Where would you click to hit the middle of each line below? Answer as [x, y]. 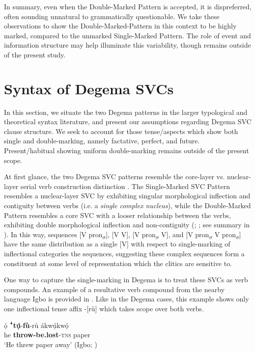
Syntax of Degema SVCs [89, 88]
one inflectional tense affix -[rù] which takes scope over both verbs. [104, 308]
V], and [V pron [185, 234]
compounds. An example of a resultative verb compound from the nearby [114, 289]
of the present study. [35, 54]
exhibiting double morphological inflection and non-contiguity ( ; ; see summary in [127, 225]
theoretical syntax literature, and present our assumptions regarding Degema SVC [128, 122]
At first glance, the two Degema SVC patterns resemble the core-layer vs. [114, 176]
